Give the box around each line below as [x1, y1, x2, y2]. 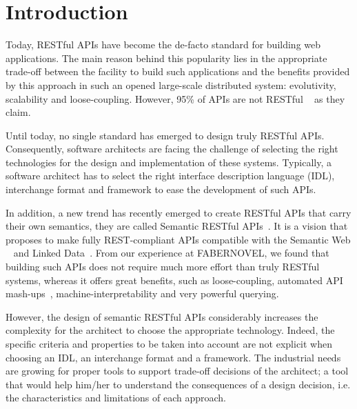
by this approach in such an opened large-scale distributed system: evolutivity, [6, 77, 336, 92]
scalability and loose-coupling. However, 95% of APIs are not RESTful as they [6, 91, 345, 106]
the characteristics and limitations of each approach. [6, 390, 227, 405]
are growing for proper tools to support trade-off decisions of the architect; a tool [6, 363, 349, 378]
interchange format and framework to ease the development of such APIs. [6, 182, 316, 197]
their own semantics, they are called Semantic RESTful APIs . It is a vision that [6, 219, 348, 233]
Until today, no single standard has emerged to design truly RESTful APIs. [6, 128, 325, 142]
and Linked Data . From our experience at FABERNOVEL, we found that [13, 246, 329, 260]
